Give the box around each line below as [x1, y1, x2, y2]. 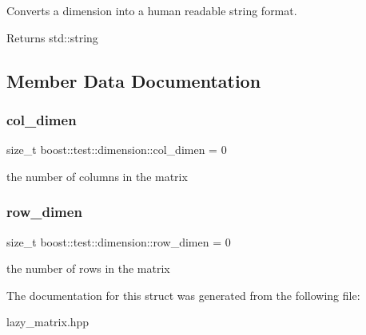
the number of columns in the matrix [6, 167, 188, 184]
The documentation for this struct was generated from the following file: [6, 286, 360, 303]
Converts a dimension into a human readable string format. [6, 2, 297, 18]
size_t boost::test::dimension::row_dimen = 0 [6, 233, 231, 250]
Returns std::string [6, 29, 98, 45]
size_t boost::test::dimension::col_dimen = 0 [6, 141, 227, 158]
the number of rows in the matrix [6, 260, 170, 277]
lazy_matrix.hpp [6, 313, 90, 330]
